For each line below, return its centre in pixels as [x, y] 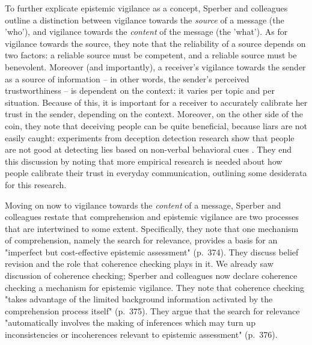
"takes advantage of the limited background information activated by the [139, 299]
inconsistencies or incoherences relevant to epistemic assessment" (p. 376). [141, 334]
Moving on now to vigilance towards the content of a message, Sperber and [143, 205]
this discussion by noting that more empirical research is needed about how [144, 161]
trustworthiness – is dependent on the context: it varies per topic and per [140, 90]
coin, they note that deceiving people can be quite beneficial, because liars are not [156, 125]
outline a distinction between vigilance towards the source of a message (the [145, 20]
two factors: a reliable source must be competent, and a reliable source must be [151, 55]
